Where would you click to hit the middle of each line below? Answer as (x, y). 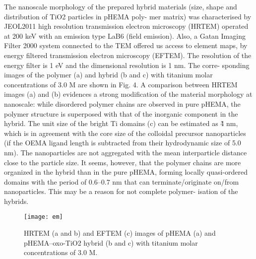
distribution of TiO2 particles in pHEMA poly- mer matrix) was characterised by (128, 16)
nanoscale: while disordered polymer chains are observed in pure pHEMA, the (122, 103)
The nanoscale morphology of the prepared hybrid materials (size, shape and (121, 6)
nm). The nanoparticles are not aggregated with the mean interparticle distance (126, 152)
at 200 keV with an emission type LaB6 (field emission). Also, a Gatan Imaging (125, 35)
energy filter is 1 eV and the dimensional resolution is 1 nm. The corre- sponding (127, 65)
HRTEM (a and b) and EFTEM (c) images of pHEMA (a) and (120, 233)
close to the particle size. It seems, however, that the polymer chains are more (123, 162)
